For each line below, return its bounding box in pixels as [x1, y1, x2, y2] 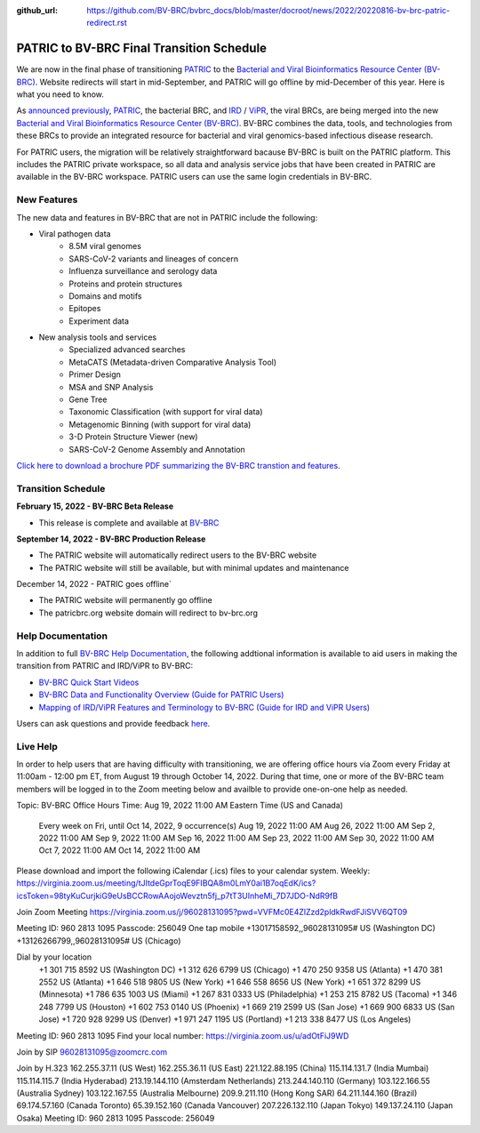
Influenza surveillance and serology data [68, 266, 218, 277]
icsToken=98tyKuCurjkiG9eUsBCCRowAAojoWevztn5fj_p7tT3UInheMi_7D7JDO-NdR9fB [16, 890, 338, 901]
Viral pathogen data [38, 228, 111, 239]
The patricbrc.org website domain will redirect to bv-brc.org [38, 607, 258, 618]
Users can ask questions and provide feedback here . [16, 718, 211, 728]
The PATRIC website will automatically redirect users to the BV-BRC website [38, 550, 317, 560]
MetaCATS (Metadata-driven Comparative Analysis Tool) [68, 357, 277, 367]
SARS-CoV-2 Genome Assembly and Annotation [68, 444, 246, 454]
